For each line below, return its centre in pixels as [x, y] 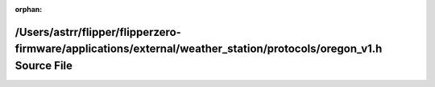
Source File [43, 65]
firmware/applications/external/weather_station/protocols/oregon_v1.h [199, 49]
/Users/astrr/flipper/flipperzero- [98, 32]
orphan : [29, 9]
